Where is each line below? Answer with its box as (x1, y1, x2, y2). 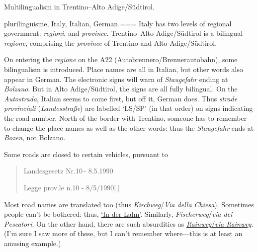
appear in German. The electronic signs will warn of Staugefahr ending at (4, 74, 228, 84)
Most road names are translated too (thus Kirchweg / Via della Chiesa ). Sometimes (4, 199, 254, 209)
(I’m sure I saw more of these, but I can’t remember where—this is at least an (4, 228, 243, 239)
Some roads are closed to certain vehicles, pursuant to (4, 149, 168, 159)
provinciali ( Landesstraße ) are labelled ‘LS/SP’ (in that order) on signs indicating (4, 103, 253, 113)
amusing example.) (4, 238, 61, 248)
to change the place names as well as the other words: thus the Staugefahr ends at (4, 122, 254, 133)
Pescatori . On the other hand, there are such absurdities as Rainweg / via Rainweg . (4, 218, 254, 229)
